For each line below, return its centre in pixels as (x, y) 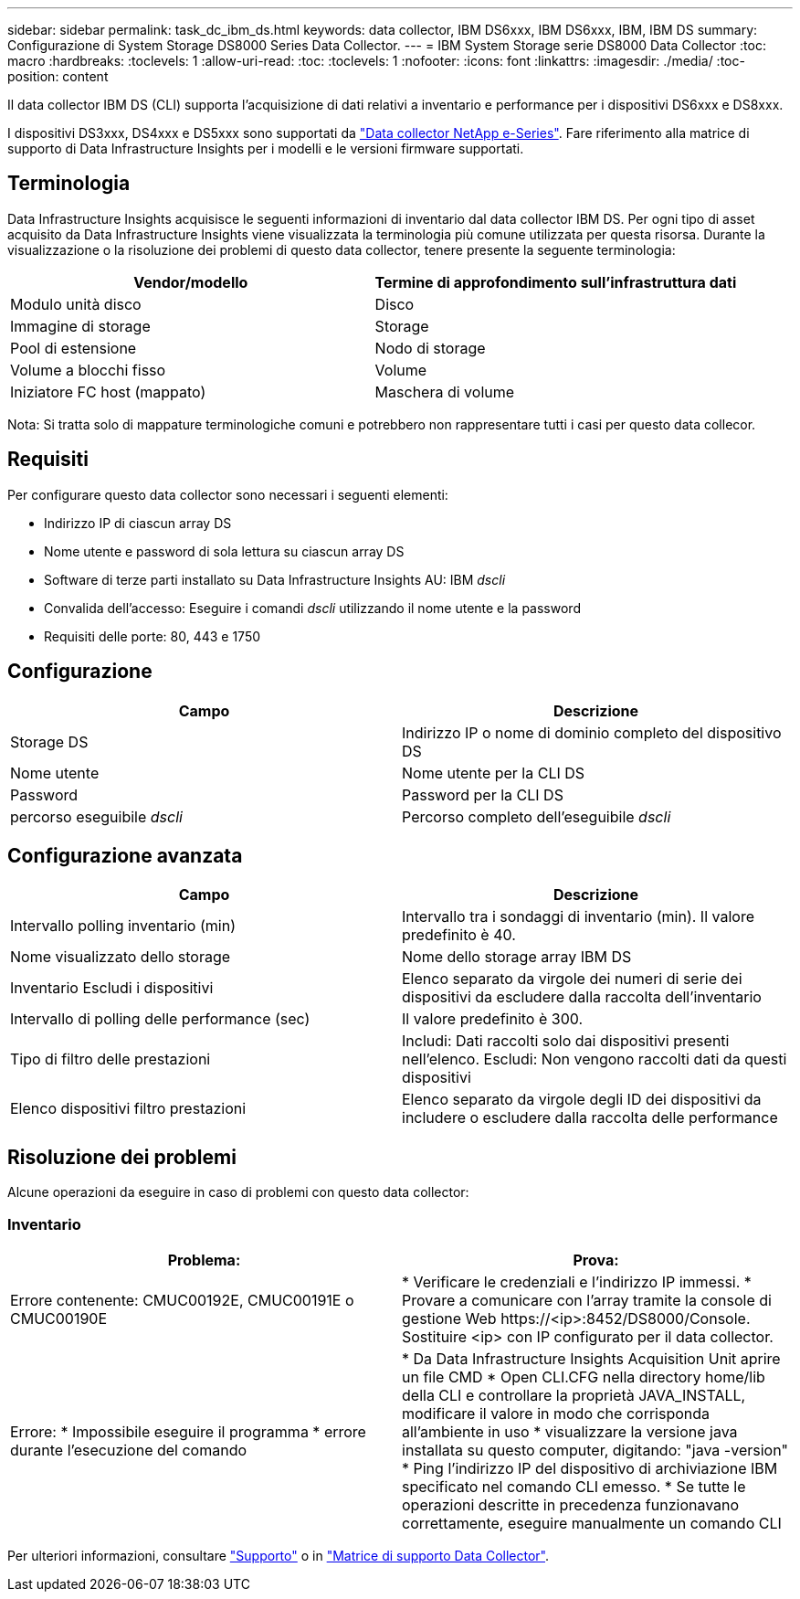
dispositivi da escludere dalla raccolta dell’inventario (582, 997)
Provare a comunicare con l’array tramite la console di (587, 1300)
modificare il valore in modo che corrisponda (556, 1413)
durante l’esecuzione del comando (129, 1450)
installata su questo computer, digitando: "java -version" (595, 1450)
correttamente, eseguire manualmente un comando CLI (592, 1523)
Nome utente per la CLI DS (494, 773)
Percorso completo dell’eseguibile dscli (537, 816)
